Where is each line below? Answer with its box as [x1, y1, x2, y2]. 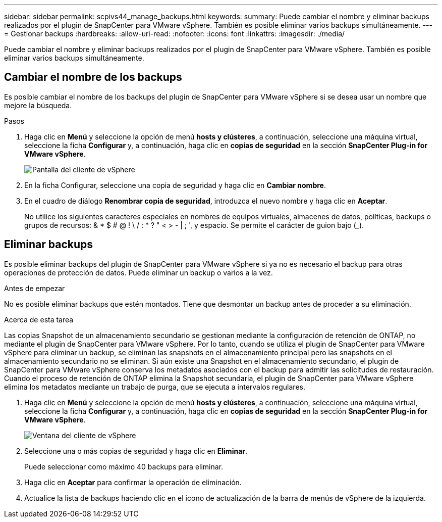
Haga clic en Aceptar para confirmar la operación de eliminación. [24, 478, 242, 487]
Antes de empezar [4, 283, 65, 293]
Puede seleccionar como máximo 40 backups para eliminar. [24, 462, 224, 471]
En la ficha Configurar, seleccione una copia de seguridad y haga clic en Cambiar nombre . [24, 180, 326, 189]
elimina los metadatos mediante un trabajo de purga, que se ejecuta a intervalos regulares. [4, 382, 305, 391]
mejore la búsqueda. [4, 101, 72, 110]
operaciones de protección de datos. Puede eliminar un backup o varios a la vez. [4, 268, 273, 277]
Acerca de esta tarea [4, 315, 74, 324]
